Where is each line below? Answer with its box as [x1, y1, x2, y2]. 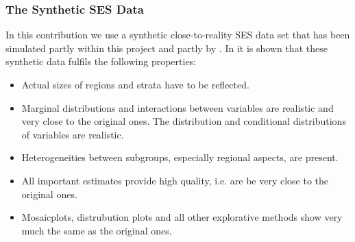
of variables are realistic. [21, 127, 124, 141]
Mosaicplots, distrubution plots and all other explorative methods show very [21, 210, 343, 224]
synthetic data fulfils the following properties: [5, 54, 197, 69]
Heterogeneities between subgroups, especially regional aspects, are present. [21, 150, 339, 165]
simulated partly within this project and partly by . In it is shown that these [5, 40, 328, 55]
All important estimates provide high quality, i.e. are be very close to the [21, 173, 329, 187]
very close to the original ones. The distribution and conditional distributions [21, 114, 346, 128]
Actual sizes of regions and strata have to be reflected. [21, 77, 249, 91]
